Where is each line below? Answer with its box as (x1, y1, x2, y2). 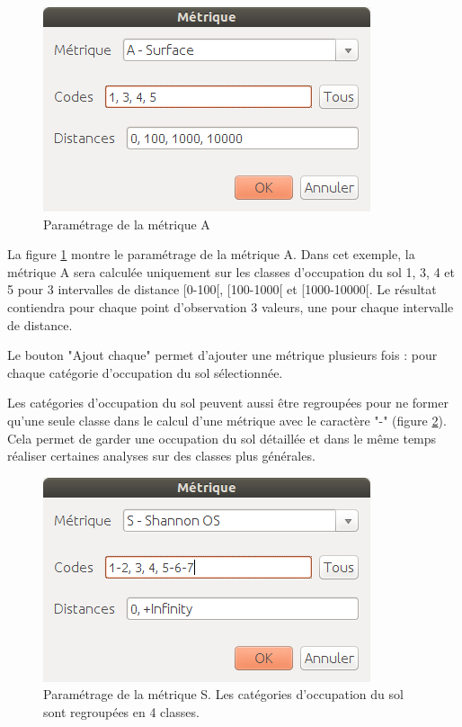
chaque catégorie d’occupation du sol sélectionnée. (7, 363, 283, 381)
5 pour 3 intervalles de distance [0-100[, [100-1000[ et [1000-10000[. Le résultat (7, 280, 437, 299)
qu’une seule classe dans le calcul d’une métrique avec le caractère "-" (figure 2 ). (7, 410, 447, 429)
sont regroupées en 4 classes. (43, 702, 200, 721)
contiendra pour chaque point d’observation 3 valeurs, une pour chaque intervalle (7, 297, 454, 316)
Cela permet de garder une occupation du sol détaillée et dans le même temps (7, 428, 437, 447)
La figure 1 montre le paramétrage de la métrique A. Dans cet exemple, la (7, 245, 415, 264)
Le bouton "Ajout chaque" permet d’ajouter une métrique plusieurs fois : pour (7, 346, 438, 364)
